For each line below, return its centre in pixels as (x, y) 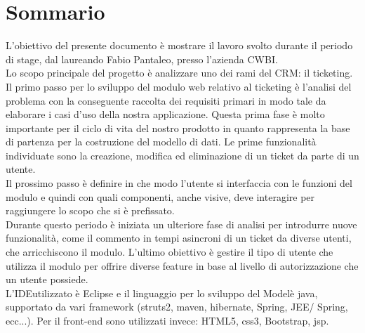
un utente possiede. (47, 279)
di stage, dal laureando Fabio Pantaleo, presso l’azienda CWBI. (142, 59)
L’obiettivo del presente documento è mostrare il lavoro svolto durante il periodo (179, 45)
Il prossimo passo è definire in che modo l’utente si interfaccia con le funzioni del (179, 183)
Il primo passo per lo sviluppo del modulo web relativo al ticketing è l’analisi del (179, 86)
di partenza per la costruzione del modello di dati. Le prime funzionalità (161, 142)
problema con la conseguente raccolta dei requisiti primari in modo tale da (166, 100)
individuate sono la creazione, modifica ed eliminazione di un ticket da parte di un (182, 155)
